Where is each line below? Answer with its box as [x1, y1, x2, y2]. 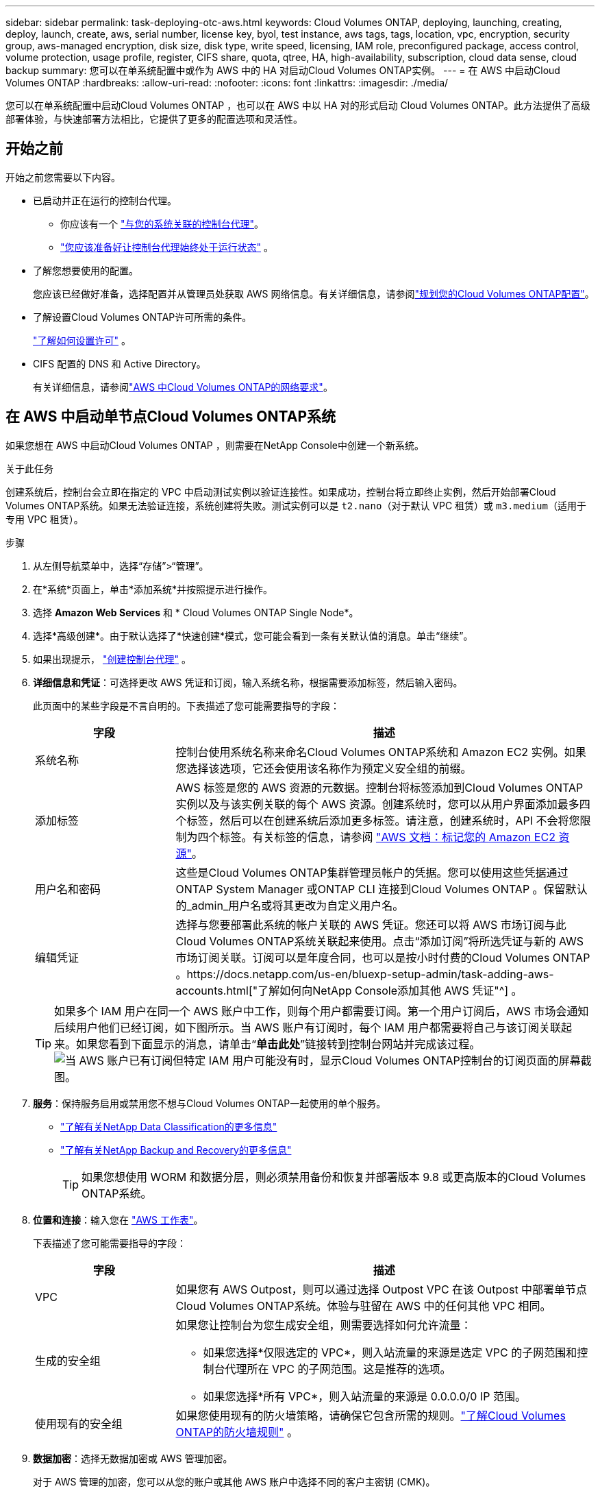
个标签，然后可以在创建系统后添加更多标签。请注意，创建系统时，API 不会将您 [175, 813, 580, 827]
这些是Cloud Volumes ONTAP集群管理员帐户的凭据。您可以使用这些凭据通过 [175, 865, 568, 879]
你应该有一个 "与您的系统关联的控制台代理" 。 [60, 217, 264, 230]
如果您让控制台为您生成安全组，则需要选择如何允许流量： [175, 1318, 472, 1332]
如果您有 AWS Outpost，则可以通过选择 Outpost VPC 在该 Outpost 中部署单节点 [175, 1282, 588, 1296]
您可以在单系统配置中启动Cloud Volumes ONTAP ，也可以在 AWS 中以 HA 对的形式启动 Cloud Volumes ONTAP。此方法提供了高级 [5, 99, 590, 111]
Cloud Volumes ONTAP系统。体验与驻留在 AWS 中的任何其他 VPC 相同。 [175, 1298, 551, 1313]
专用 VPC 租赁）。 [5, 513, 84, 525]
